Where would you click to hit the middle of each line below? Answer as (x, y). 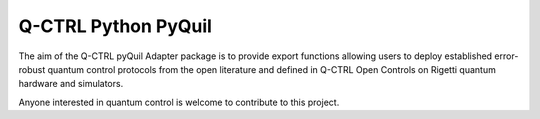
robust (32, 69)
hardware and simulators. (71, 84)
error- (506, 56)
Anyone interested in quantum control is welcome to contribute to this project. (179, 102)
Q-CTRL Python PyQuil (115, 26)
